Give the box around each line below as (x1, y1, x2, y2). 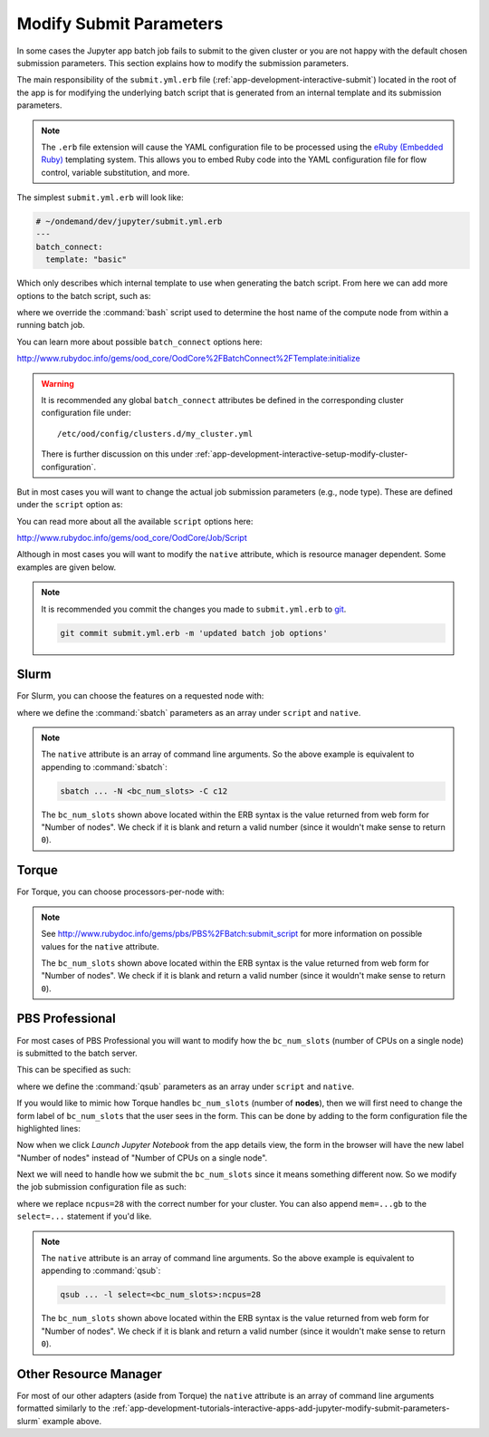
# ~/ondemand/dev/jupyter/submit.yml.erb (35, 217, 223, 227)
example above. (42, 1415, 102, 1426)
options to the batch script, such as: (16, 290, 151, 301)
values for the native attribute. (41, 940, 159, 951)
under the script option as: (16, 499, 123, 510)
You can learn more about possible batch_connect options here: (16, 336, 263, 347)
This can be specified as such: (16, 1065, 131, 1075)
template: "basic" (45, 255, 127, 265)
